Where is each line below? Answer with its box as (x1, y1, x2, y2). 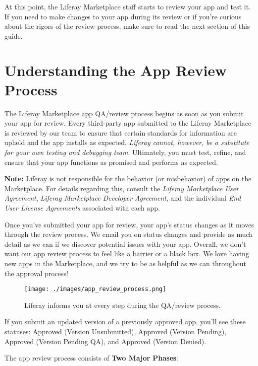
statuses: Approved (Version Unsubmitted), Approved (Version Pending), (4, 326, 227, 337)
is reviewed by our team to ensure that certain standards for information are (4, 127, 237, 138)
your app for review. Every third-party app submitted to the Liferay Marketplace (4, 118, 252, 128)
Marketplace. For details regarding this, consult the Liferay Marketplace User (4, 183, 239, 193)
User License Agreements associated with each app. (4, 203, 160, 213)
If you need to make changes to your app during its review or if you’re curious (4, 11, 242, 21)
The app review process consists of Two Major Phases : (4, 353, 179, 363)
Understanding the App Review (4, 60, 227, 80)
